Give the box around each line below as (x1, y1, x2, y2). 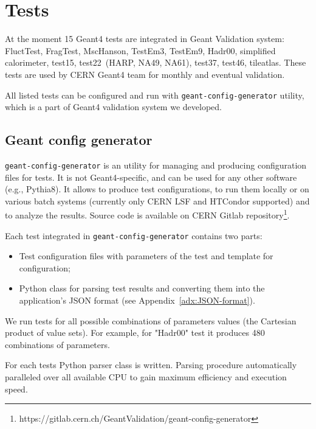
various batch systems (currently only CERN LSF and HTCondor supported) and (5, 194, 310, 207)
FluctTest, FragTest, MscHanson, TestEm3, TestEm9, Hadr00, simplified (5, 44, 276, 57)
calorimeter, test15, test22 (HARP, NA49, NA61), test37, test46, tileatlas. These (5, 56, 306, 69)
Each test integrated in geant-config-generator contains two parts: (5, 229, 263, 242)
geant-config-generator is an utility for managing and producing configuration (5, 158, 307, 171)
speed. (5, 382, 28, 395)
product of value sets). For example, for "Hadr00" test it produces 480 (5, 326, 265, 339)
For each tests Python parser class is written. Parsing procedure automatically (5, 358, 297, 371)
